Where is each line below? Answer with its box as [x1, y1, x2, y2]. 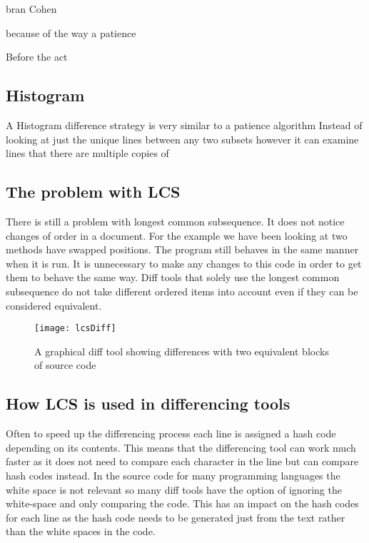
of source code [34, 357, 96, 372]
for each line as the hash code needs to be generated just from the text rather [6, 509, 345, 524]
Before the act [6, 49, 68, 64]
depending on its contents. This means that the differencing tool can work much [6, 440, 356, 455]
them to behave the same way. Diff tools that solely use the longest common [6, 270, 340, 285]
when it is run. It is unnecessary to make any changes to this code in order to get [6, 255, 362, 270]
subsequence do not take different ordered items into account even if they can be [6, 283, 358, 298]
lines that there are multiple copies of [6, 146, 169, 161]
